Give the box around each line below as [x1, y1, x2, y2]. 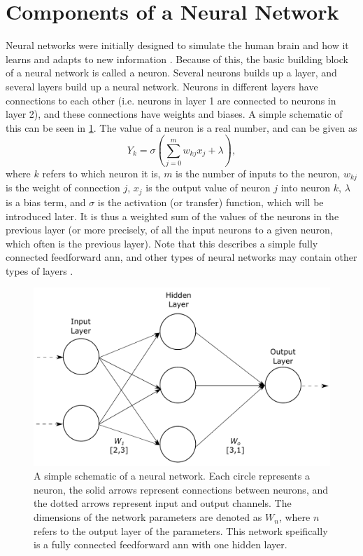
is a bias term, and [6, 194, 86, 209]
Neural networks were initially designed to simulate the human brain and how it [6, 38, 349, 53]
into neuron [280, 180, 331, 195]
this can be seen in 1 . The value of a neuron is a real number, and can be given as [6, 120, 357, 135]
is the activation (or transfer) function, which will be [97, 194, 324, 209]
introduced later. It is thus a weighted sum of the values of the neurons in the [6, 208, 339, 223]
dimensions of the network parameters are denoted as [34, 510, 262, 524]
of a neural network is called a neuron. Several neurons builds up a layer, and [6, 65, 337, 80]
